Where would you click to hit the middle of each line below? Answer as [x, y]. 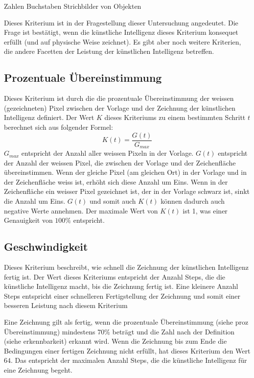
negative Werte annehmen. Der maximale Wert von [81, 210]
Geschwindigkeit [46, 247]
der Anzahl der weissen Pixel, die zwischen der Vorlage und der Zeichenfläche [120, 162]
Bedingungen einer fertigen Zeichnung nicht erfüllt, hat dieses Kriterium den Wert [127, 350]
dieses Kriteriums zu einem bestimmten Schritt [175, 117]
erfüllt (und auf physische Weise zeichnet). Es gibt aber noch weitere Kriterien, [123, 41]
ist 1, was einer [205, 210]
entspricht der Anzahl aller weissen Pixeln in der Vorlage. [107, 153]
